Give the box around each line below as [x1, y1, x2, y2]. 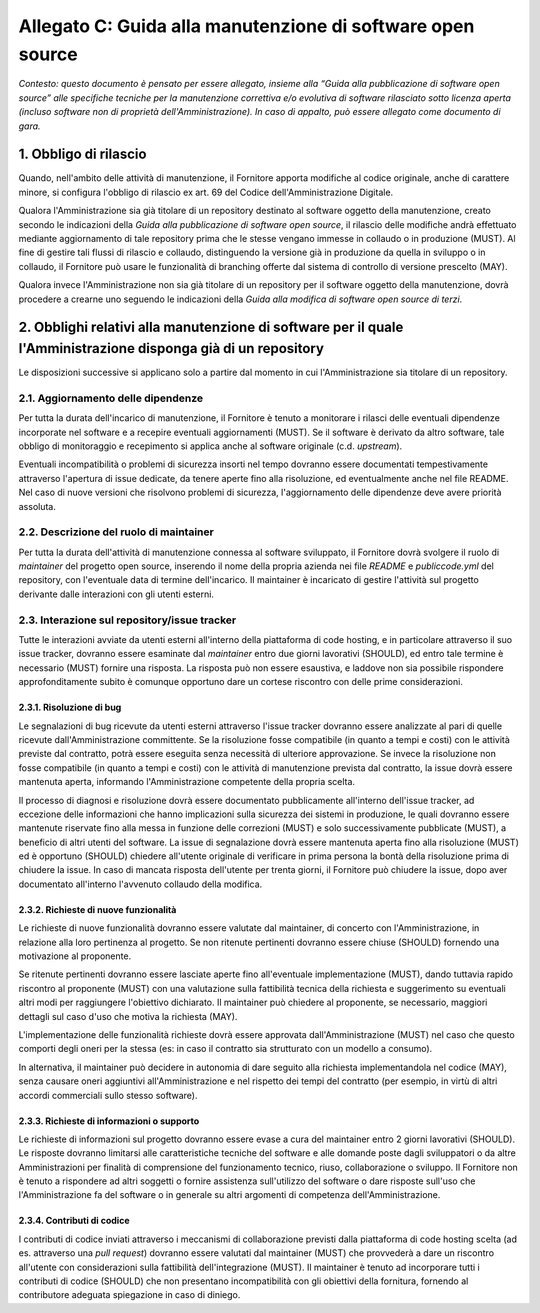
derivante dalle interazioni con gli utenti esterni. [18, 588, 215, 600]
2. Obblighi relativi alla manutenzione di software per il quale [18, 319, 404, 336]
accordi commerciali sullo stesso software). [18, 1089, 198, 1101]
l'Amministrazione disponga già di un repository [18, 340, 325, 357]
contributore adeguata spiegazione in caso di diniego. [18, 1289, 241, 1301]
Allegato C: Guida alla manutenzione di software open [18, 15, 475, 37]
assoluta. [18, 500, 57, 512]
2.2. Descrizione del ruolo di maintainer [18, 525, 214, 539]
